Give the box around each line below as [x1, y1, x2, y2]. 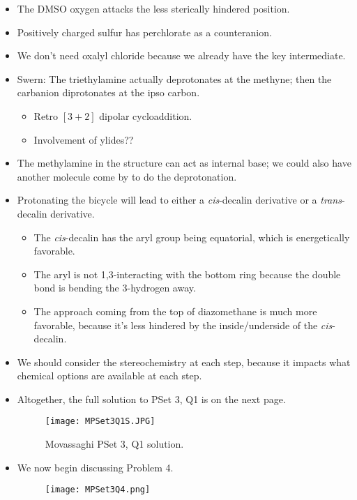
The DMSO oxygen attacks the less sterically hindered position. [17, 1, 290, 15]
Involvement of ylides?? [33, 132, 134, 146]
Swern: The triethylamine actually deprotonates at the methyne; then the [17, 71, 332, 86]
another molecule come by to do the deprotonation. [17, 169, 237, 183]
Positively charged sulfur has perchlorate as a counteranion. [17, 24, 272, 39]
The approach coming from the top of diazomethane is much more [33, 303, 317, 318]
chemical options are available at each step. [17, 368, 202, 383]
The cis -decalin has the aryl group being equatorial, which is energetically [33, 229, 350, 244]
